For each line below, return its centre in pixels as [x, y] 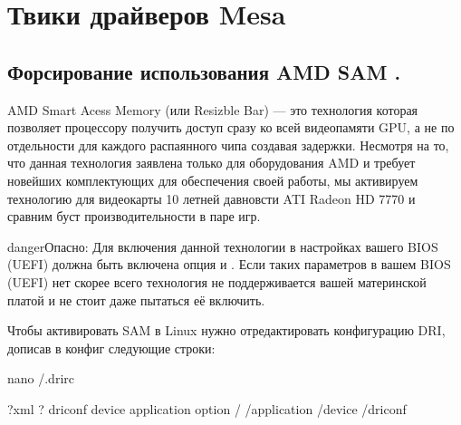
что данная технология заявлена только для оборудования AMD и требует [211, 163]
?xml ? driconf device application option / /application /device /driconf [207, 408]
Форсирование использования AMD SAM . [204, 71]
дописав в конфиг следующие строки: [111, 348]
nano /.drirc [41, 378]
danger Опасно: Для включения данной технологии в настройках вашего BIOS [223, 246]
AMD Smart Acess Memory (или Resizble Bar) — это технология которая [213, 109]
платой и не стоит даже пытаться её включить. [136, 299]
